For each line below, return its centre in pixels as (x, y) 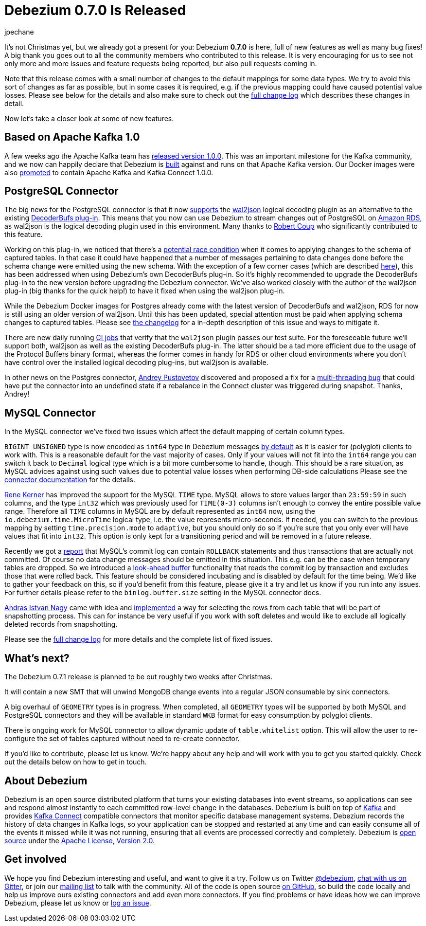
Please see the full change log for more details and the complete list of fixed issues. (139, 639)
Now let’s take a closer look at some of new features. (89, 118)
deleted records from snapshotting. (61, 624)
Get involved (36, 859)
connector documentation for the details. (70, 480)
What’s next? (37, 658)
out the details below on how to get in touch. (76, 762)
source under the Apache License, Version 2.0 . (80, 840)
